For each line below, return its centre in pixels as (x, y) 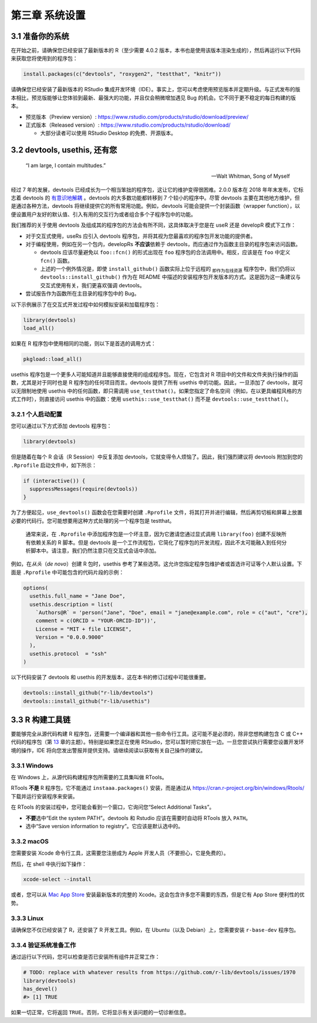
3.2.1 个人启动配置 (37, 414)
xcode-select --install (58, 879)
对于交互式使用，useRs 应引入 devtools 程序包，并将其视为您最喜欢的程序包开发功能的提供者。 (141, 236)
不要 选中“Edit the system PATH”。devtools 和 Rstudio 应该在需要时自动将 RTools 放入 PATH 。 (138, 818)
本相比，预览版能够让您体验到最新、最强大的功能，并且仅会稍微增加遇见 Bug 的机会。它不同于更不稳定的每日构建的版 (153, 98)
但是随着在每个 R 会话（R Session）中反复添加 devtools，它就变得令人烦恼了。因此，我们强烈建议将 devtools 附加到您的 (157, 457)
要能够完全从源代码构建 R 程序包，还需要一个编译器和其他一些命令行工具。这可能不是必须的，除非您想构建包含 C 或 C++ (157, 734)
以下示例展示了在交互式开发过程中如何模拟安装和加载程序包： (85, 304)
